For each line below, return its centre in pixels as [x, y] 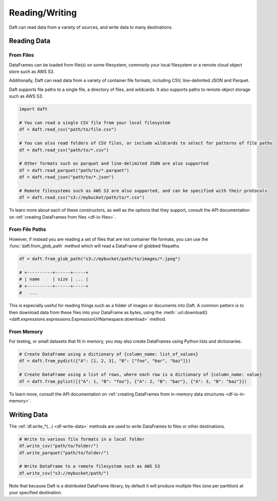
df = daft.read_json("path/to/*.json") [66, 177]
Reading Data [30, 41]
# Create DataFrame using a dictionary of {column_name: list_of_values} [109, 354]
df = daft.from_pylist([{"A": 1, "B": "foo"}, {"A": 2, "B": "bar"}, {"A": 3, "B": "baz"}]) [133, 381]
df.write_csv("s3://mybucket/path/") [64, 473]
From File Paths [27, 229]
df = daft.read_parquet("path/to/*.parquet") [74, 170]
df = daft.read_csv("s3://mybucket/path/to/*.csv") [82, 198]
